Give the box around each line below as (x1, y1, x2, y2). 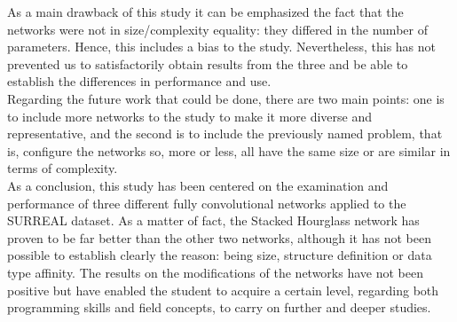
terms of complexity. (7, 159, 118, 177)
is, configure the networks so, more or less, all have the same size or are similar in (7, 141, 451, 160)
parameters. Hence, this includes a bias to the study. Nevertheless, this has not (7, 37, 436, 56)
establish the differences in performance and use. (7, 72, 272, 90)
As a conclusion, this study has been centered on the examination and (7, 176, 389, 194)
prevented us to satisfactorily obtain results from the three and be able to (7, 54, 408, 73)
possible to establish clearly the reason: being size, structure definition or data (7, 246, 432, 264)
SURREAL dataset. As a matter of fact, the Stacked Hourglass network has (7, 211, 420, 230)
